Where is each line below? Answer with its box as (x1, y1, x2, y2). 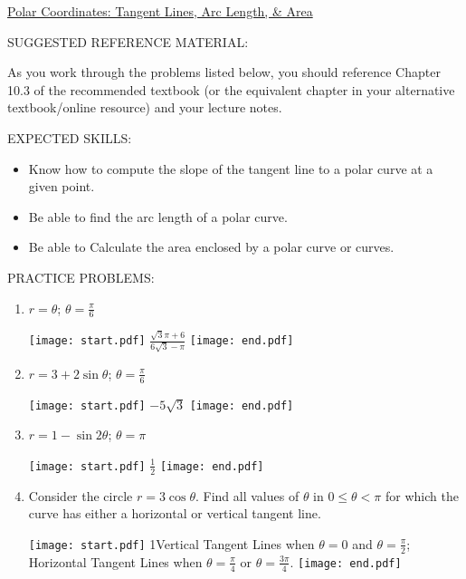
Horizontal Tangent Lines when (28, 552, 203, 571)
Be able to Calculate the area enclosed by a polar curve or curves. (28, 237, 395, 256)
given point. (28, 177, 95, 196)
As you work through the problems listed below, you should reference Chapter (7, 63, 441, 82)
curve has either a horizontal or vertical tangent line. (28, 504, 321, 523)
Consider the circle (28, 486, 133, 505)
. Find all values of (195, 486, 300, 505)
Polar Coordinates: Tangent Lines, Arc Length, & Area (7, 2, 313, 20)
